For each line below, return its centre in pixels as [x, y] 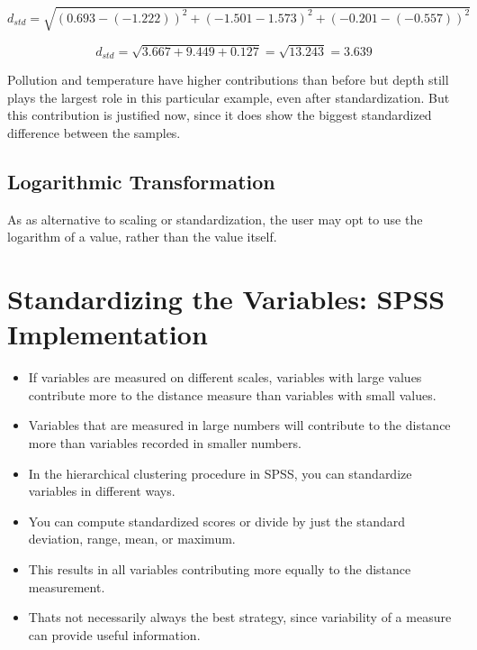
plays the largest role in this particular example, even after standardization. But [229, 97]
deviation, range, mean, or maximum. [132, 539]
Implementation [108, 334]
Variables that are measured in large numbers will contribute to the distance [239, 425]
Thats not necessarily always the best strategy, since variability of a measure [240, 617]
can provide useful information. [114, 634]
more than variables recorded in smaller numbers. [165, 443]
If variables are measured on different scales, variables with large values [225, 377]
